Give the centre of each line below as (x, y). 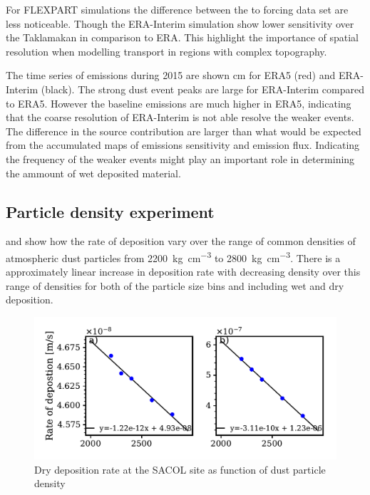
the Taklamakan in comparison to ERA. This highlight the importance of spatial (183, 37)
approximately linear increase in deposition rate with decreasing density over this (183, 272)
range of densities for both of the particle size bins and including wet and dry (175, 285)
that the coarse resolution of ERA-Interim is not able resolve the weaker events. (180, 117)
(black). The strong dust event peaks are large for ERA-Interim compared (202, 89)
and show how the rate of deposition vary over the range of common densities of (181, 241)
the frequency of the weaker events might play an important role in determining (180, 158)
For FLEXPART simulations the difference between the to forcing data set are (177, 9)
